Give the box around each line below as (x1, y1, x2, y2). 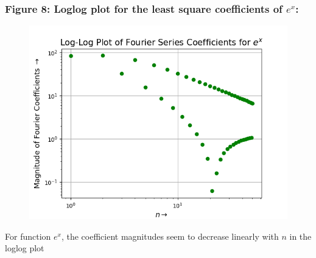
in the (289, 229, 312, 242)
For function (5, 229, 51, 242)
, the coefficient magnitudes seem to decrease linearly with (61, 229, 279, 242)
